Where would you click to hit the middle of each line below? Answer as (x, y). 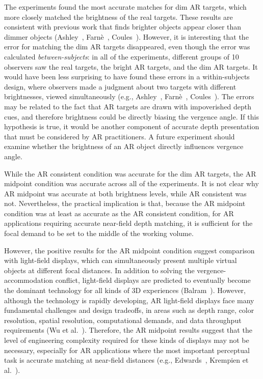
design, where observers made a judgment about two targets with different (120, 86)
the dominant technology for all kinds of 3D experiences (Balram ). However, (125, 290)
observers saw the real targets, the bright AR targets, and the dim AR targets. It (131, 66)
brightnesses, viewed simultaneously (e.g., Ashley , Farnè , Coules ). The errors (129, 96)
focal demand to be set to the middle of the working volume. (99, 233)
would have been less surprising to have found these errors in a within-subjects (127, 77)
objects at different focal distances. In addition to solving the (99, 270)
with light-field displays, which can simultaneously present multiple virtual (121, 260)
